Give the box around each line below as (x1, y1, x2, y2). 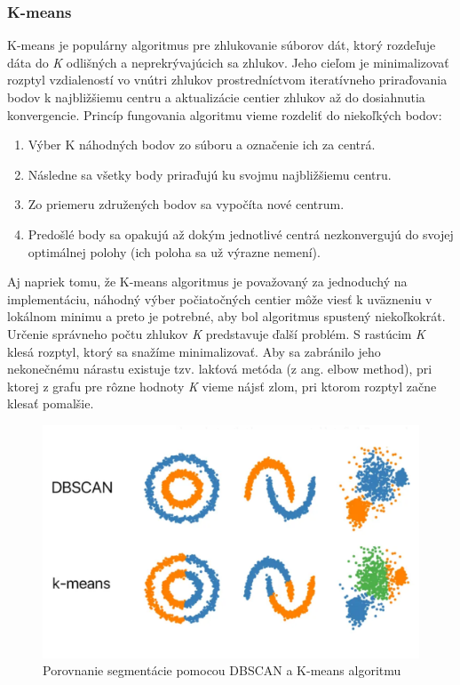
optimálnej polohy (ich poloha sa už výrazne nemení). (28, 242, 321, 261)
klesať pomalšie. (7, 394, 94, 413)
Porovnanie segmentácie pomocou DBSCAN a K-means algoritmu (43, 661, 401, 680)
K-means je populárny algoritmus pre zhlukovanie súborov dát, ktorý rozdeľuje (7, 36, 436, 54)
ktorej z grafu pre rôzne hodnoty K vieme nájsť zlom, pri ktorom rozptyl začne (7, 376, 437, 395)
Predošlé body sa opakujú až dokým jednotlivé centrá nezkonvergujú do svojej (28, 224, 454, 243)
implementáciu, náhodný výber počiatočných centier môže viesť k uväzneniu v (7, 289, 432, 308)
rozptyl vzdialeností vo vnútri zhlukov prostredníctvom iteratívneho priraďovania (7, 70, 448, 89)
